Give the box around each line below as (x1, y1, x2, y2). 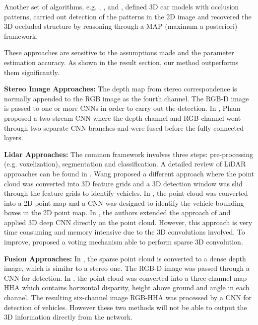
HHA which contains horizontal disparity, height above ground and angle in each (4, 282, 250, 293)
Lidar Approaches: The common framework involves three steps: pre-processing (4, 149, 254, 159)
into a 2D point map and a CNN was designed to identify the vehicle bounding (4, 197, 244, 208)
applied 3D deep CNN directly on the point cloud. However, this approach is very (4, 217, 253, 227)
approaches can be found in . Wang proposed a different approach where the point (4, 168, 255, 178)
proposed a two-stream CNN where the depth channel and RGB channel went (4, 112, 241, 123)
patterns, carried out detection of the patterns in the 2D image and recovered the (4, 11, 252, 21)
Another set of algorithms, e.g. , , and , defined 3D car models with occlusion (4, 1, 239, 11)
